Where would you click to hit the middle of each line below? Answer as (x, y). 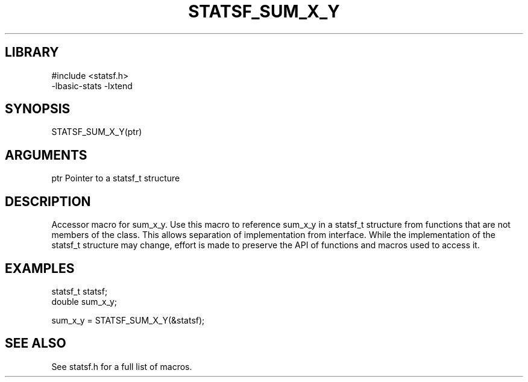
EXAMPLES (40, 268)
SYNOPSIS (38, 109)
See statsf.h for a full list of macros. (122, 366)
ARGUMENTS (46, 155)
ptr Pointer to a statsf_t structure (116, 178)
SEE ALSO (36, 343)
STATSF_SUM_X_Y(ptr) (97, 132)
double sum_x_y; (84, 301)
